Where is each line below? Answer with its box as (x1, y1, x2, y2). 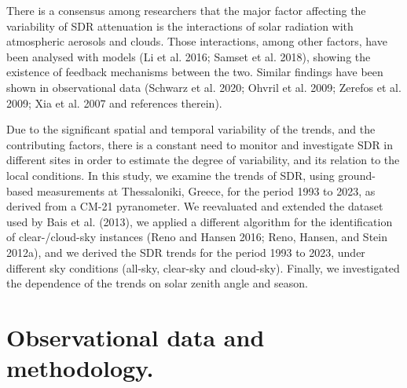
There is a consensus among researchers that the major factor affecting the (6, 2, 366, 18)
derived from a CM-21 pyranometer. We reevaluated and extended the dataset (6, 198, 383, 214)
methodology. (6, 352, 154, 384)
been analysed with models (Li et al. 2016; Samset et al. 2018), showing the (6, 48, 371, 64)
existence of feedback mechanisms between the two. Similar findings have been (6, 64, 383, 80)
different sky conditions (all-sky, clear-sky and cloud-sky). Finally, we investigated (6, 259, 400, 276)
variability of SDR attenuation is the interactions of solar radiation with (6, 17, 354, 34)
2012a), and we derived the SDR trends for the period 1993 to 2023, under (6, 243, 365, 260)
